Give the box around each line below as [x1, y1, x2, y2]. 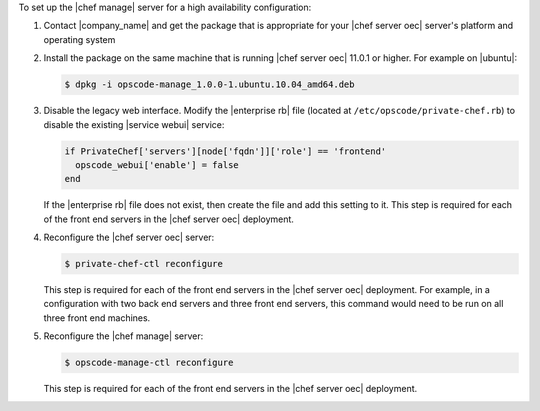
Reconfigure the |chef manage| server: [43, 330, 204, 342]
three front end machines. [43, 311, 151, 324]
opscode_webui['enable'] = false [75, 159, 239, 170]
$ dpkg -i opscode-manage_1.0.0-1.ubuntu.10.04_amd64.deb [64, 79, 355, 90]
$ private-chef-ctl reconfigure [64, 258, 224, 270]
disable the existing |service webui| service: [43, 118, 225, 130]
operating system [43, 33, 116, 45]
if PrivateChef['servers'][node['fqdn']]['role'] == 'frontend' [64, 145, 387, 157]
